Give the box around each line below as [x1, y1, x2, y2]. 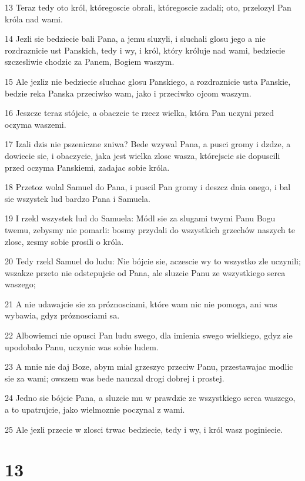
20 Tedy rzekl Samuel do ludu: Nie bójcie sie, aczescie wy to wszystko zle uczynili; [5, 255, 301, 267]
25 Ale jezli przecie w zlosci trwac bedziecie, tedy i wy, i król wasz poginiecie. [5, 423, 283, 435]
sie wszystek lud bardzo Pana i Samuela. [5, 192, 150, 204]
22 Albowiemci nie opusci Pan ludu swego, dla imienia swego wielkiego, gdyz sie [5, 329, 293, 341]
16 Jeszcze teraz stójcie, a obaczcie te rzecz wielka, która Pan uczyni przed [5, 107, 274, 119]
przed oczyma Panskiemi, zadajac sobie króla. [5, 161, 170, 173]
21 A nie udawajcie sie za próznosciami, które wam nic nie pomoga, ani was [5, 297, 277, 310]
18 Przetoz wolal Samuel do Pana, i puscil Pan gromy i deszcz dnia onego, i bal [5, 181, 291, 193]
